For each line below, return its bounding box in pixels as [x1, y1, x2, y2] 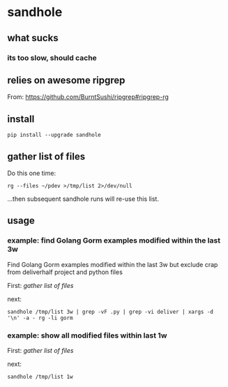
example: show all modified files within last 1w [7, 331, 167, 340]
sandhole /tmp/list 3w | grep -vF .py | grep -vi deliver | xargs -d [7, 308, 214, 315]
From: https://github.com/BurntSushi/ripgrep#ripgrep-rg [7, 93, 169, 101]
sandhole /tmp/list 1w [7, 373, 73, 380]
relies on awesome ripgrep [7, 74, 126, 86]
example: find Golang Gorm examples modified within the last [7, 236, 221, 245]
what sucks [7, 32, 59, 44]
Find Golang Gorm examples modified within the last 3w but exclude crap [7, 260, 218, 268]
